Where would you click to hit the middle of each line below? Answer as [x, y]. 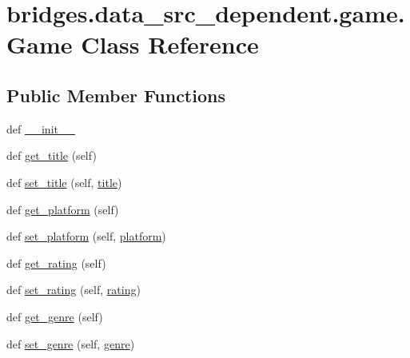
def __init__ [41, 128]
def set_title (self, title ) [64, 182]
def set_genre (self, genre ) [71, 343]
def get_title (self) [52, 155]
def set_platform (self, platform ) [86, 236]
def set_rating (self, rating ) [74, 290]
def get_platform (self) [63, 209]
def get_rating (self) [56, 263]
